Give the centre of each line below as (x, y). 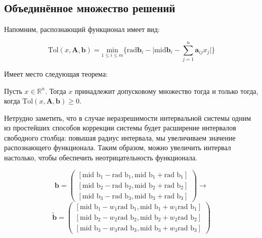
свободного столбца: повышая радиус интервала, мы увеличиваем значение (120, 137)
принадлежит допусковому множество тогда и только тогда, (167, 91)
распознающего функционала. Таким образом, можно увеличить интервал (118, 147)
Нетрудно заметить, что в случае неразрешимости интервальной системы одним (128, 117)
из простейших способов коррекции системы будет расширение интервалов (120, 128)
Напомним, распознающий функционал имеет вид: (82, 29)
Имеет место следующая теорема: (56, 73)
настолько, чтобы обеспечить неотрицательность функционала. (101, 158)
